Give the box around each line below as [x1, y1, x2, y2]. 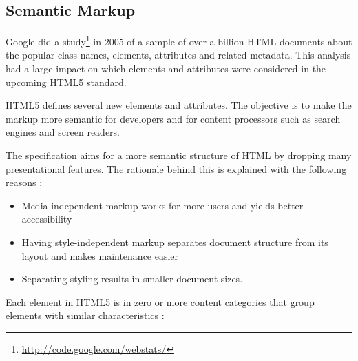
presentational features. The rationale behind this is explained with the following [6, 161, 347, 176]
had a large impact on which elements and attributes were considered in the [6, 61, 326, 76]
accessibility [21, 212, 72, 226]
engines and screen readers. [6, 125, 120, 139]
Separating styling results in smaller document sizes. [21, 271, 243, 286]
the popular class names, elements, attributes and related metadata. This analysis [6, 48, 351, 62]
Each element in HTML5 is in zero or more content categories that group [6, 294, 315, 309]
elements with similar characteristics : [6, 308, 165, 322]
